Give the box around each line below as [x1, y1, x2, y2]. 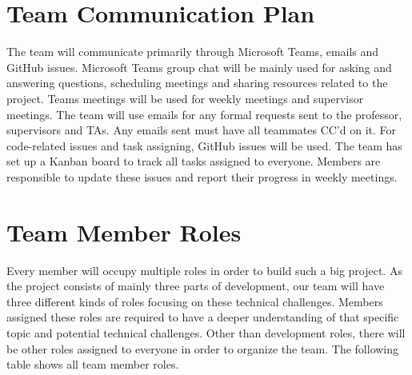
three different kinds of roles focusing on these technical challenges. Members [6, 293, 383, 309]
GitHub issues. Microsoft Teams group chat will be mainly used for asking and [6, 58, 392, 75]
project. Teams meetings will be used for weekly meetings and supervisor [6, 90, 364, 106]
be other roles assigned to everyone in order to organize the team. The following [6, 340, 399, 357]
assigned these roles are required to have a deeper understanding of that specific [6, 309, 399, 325]
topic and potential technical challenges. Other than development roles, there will [6, 324, 406, 341]
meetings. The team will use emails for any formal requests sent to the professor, [6, 106, 402, 122]
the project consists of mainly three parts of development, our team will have [6, 277, 385, 294]
